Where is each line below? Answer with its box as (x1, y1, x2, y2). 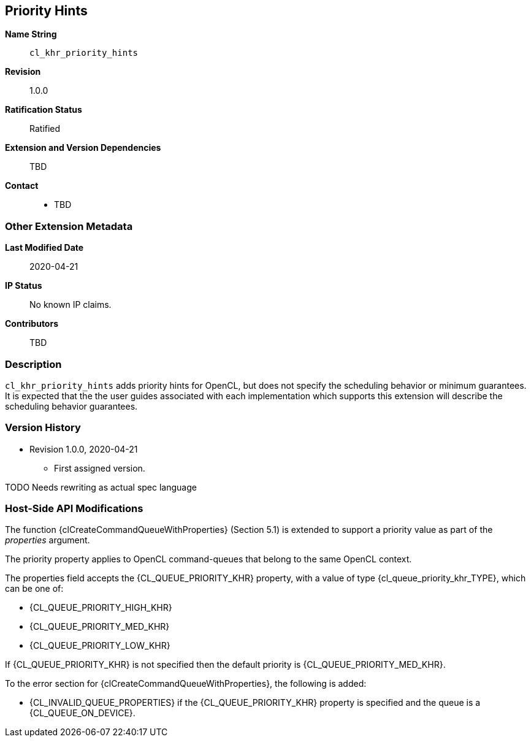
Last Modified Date (5, 242, 84, 253)
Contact (5, 180, 39, 191)
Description (5, 358, 62, 370)
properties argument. (5, 535, 90, 546)
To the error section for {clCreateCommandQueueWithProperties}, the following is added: (5, 678, 367, 689)
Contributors (5, 318, 59, 329)
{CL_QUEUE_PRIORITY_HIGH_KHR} (29, 602, 172, 613)
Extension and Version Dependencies (5, 142, 161, 153)
